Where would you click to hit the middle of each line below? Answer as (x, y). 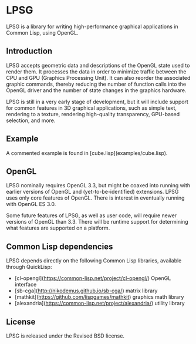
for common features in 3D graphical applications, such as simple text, (92, 108)
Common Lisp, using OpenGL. (42, 32)
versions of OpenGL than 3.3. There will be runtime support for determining (97, 222)
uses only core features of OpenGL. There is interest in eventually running (95, 198)
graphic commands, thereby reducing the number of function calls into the (96, 84)
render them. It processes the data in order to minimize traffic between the (96, 72)
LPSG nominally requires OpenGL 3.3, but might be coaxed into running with (98, 186)
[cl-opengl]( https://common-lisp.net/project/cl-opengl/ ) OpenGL (93, 278)
